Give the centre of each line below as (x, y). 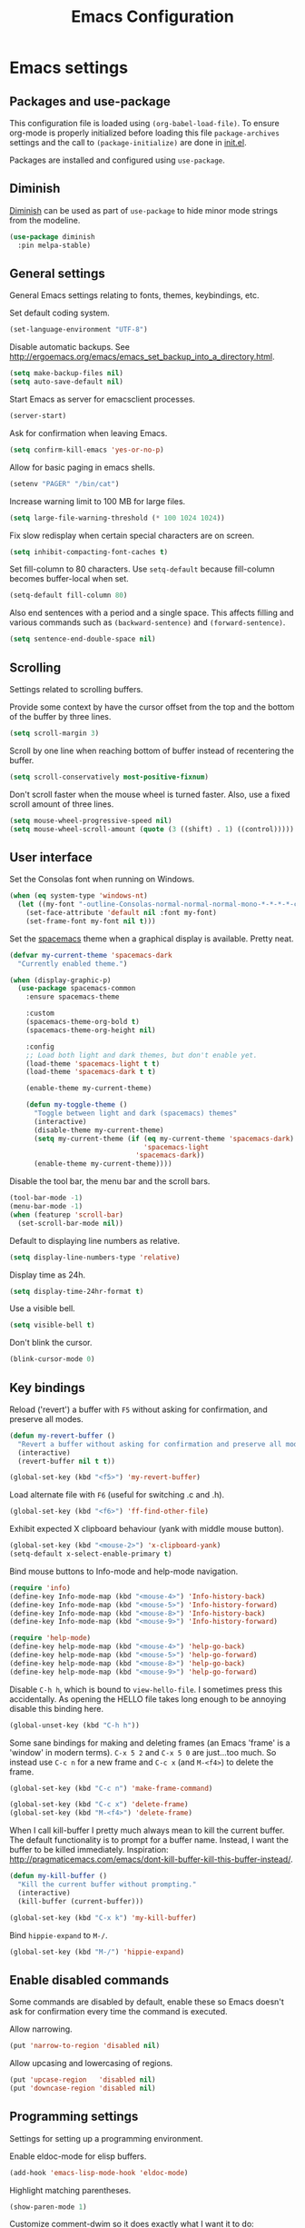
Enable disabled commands (89, 1979)
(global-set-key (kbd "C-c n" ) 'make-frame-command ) (111, 1788)
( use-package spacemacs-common (77, 989)
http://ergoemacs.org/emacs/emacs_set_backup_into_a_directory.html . (142, 357)
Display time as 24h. (48, 1275)
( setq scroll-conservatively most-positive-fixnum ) (109, 777)
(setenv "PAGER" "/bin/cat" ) (64, 483)
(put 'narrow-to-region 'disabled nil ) (85, 2046)
